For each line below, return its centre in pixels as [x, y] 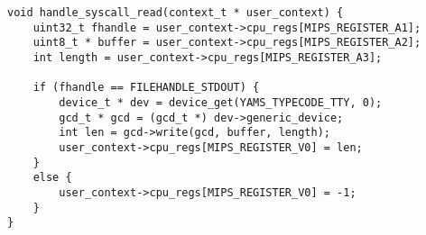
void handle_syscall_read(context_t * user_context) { [176, 13]
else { [52, 178]
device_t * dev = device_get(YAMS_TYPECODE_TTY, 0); [221, 102]
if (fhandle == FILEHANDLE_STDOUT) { [146, 88]
